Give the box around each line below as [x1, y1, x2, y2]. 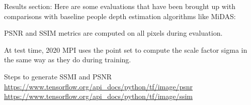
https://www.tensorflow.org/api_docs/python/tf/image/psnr [4, 81, 193, 91]
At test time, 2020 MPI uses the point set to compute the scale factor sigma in [4, 44, 247, 55]
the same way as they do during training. [4, 54, 131, 65]
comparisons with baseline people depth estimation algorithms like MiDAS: [4, 11, 236, 21]
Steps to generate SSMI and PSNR [4, 71, 112, 81]
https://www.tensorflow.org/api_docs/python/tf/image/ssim [4, 91, 193, 101]
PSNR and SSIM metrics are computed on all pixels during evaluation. [4, 28, 223, 38]
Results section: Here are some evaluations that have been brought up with [4, 1, 235, 11]
